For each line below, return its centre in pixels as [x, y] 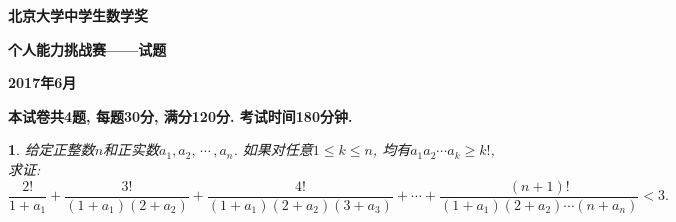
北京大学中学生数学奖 [78, 15]
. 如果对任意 [273, 149]
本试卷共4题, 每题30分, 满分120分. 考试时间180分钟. [180, 115]
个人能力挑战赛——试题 [87, 48]
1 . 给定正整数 [51, 149]
